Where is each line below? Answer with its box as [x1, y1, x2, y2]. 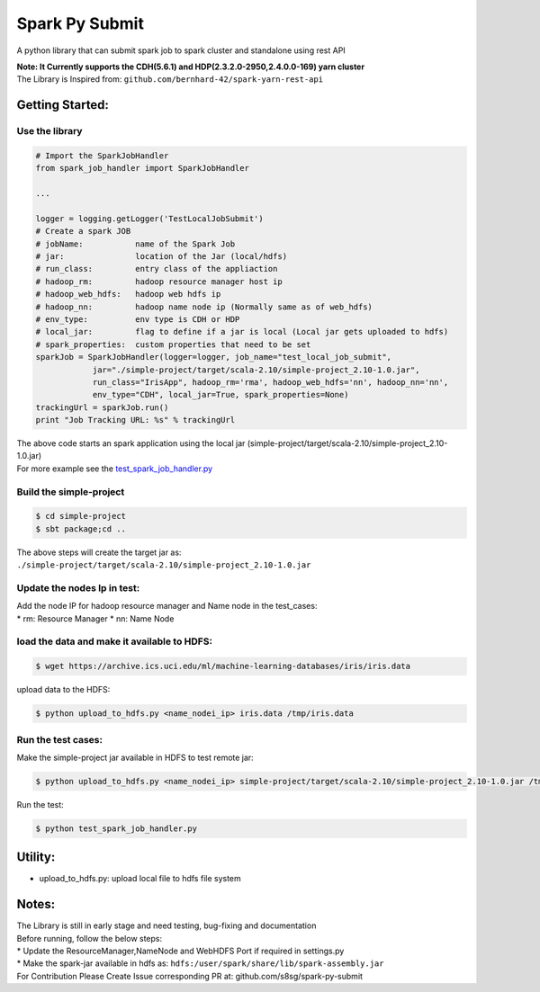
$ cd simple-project [35, 511, 126, 522]
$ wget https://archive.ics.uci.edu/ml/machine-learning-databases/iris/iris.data [35, 661, 411, 672]
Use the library [16, 125, 83, 138]
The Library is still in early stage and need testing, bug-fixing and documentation [16, 920, 317, 931]
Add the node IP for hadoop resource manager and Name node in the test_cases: [16, 601, 318, 612]
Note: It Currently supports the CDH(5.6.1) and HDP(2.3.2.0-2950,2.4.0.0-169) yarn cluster [16, 61, 364, 72]
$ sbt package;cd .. [35, 523, 126, 534]
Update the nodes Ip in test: [16, 581, 140, 594]
